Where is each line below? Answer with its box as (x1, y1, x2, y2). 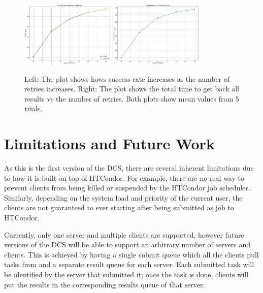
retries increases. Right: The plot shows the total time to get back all (24, 83, 239, 94)
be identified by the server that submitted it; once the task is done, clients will (4, 269, 249, 280)
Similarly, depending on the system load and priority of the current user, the (4, 192, 243, 203)
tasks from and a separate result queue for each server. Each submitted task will (4, 259, 254, 270)
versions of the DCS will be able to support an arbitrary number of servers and (4, 239, 251, 250)
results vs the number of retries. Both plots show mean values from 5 (24, 93, 239, 104)
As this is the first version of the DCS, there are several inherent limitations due (4, 162, 254, 173)
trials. (24, 103, 43, 114)
